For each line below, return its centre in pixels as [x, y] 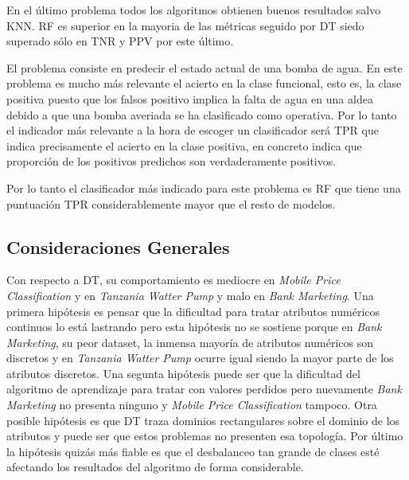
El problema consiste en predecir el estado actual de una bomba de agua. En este [204, 67]
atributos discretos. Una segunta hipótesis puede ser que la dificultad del [183, 373]
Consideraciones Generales [118, 246]
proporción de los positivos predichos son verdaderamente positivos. [171, 161]
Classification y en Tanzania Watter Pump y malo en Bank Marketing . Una [190, 295]
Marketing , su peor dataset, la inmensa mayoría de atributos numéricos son [190, 342]
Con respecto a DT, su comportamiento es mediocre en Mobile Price [173, 280]
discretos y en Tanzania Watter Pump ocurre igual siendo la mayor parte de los [200, 358]
